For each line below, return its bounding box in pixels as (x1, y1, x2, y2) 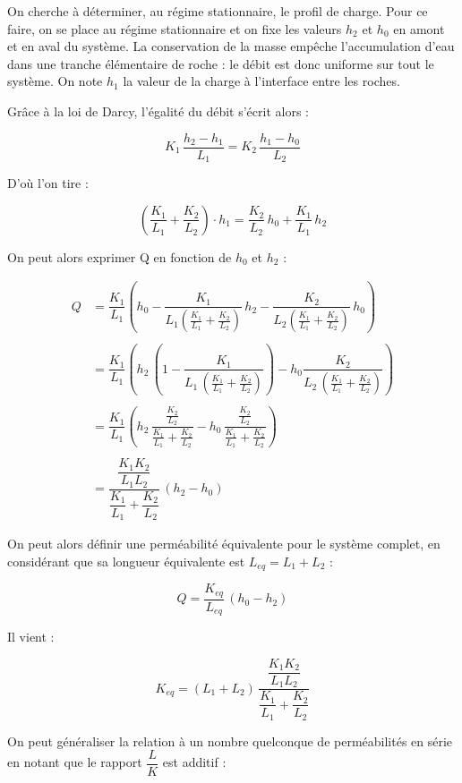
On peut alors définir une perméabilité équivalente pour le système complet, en (7, 534, 441, 553)
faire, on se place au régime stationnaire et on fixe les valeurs (7, 19, 342, 38)
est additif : (162, 753, 227, 771)
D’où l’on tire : (7, 174, 89, 192)
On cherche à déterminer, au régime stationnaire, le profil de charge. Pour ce (7, 2, 428, 20)
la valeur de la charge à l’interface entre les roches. (123, 72, 400, 90)
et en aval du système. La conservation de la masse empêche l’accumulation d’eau (7, 37, 455, 55)
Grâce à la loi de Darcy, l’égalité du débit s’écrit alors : (7, 101, 309, 120)
